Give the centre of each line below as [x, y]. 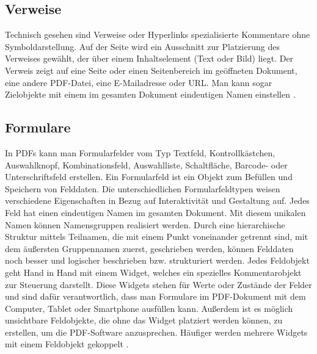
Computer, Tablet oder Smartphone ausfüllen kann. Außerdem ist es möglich [149, 308]
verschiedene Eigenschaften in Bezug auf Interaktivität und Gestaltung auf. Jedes [157, 200]
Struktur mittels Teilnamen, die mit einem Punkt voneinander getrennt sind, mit [156, 237]
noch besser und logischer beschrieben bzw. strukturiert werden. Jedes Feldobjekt [157, 260]
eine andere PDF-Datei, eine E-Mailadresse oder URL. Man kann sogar [139, 82]
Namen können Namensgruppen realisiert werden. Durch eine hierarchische [145, 224]
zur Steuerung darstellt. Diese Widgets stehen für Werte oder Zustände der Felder [158, 284]
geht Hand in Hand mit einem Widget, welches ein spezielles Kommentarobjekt [153, 272]
